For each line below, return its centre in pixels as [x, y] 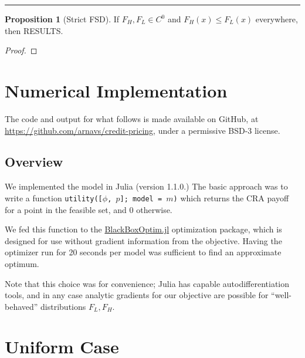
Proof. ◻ [21, 50]
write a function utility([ [54, 197]
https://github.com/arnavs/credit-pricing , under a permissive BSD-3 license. [143, 130]
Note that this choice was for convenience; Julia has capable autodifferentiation [147, 283]
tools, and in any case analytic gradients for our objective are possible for [137, 295]
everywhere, [277, 19]
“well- [282, 295]
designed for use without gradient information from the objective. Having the [143, 240]
